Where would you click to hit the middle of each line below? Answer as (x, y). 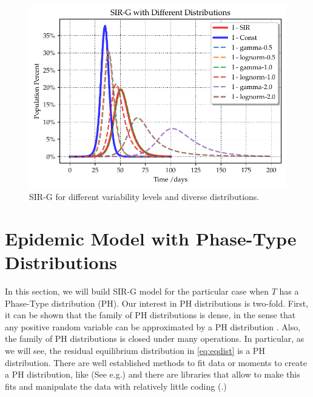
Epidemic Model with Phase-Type (151, 238)
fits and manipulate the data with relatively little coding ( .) (116, 386)
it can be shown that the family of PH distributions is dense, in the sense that (150, 315)
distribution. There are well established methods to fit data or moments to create (156, 362)
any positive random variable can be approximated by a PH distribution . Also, (153, 326)
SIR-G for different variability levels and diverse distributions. (144, 197)
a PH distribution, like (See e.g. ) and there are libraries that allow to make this (153, 374)
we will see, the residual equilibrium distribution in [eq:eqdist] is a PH (135, 351)
